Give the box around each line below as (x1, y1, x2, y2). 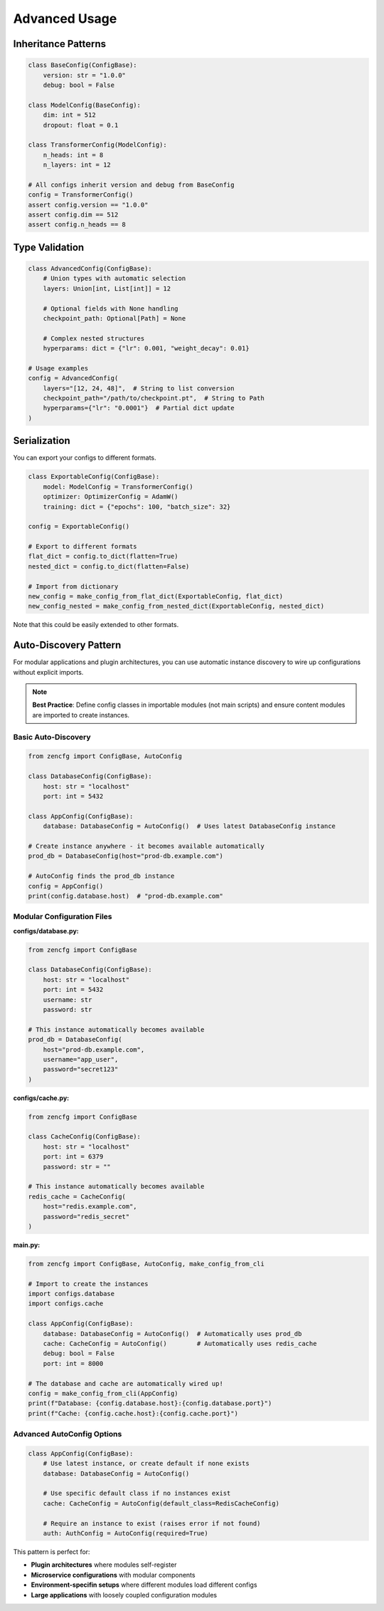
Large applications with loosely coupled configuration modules (31, 1590, 217, 1599)
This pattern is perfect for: (13, 1548, 90, 1556)
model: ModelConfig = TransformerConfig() (43, 482, 193, 491)
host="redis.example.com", (43, 1203, 138, 1211)
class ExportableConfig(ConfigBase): (28, 472, 160, 481)
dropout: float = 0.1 (43, 121, 119, 129)
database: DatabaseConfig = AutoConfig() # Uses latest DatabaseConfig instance (43, 822, 336, 830)
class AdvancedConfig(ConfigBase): (28, 264, 152, 272)
